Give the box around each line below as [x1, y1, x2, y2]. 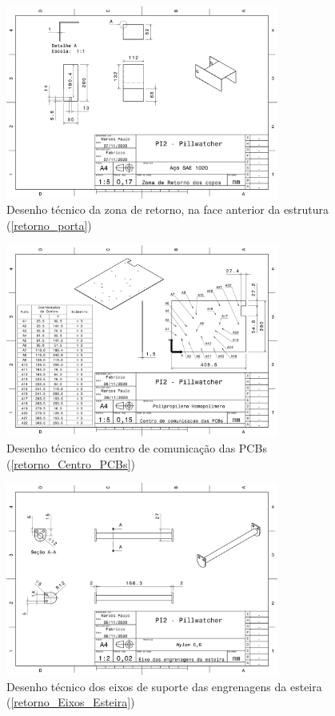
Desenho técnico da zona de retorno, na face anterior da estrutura [6, 201, 329, 218]
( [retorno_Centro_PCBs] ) [6, 455, 135, 472]
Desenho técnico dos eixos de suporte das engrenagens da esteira [6, 678, 322, 694]
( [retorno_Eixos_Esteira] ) [6, 694, 135, 710]
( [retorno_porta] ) [6, 217, 92, 233]
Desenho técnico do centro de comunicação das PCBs [6, 440, 267, 456]
